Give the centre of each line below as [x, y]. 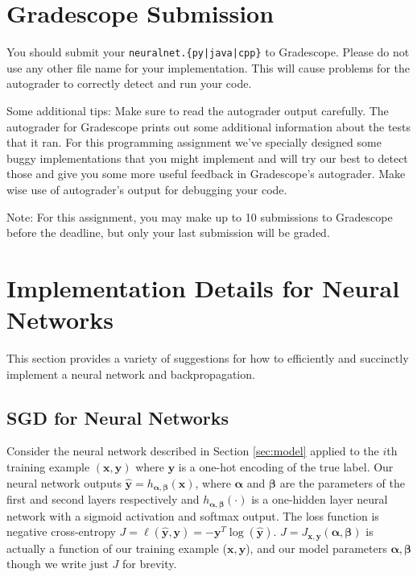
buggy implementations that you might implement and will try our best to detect [207, 158]
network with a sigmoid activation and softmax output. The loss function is [193, 515]
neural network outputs [64, 482]
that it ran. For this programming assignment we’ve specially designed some [194, 142]
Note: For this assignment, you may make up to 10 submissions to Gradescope [200, 216]
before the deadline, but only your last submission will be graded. [168, 232]
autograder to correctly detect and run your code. [129, 83]
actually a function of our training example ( [117, 548]
